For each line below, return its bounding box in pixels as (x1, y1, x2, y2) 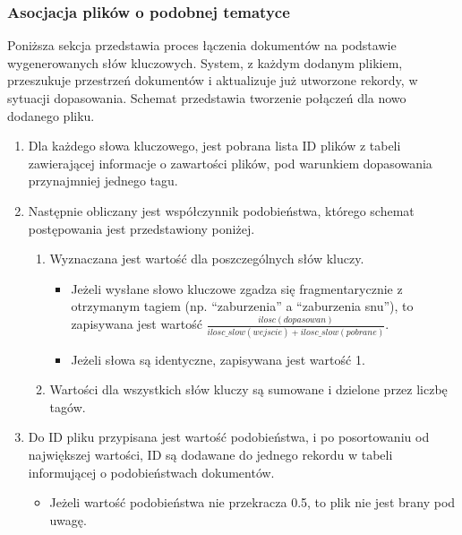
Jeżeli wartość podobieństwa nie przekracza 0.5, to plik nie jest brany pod (49, 493, 456, 512)
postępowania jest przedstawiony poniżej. (28, 219, 255, 237)
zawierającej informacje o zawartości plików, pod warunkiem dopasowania (28, 153, 432, 172)
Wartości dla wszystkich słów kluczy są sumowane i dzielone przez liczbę (49, 380, 448, 399)
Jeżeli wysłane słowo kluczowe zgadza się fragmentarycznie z (71, 279, 403, 298)
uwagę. (49, 510, 87, 529)
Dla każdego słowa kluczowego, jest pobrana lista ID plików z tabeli (28, 136, 401, 155)
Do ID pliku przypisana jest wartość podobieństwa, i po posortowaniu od (28, 427, 430, 446)
